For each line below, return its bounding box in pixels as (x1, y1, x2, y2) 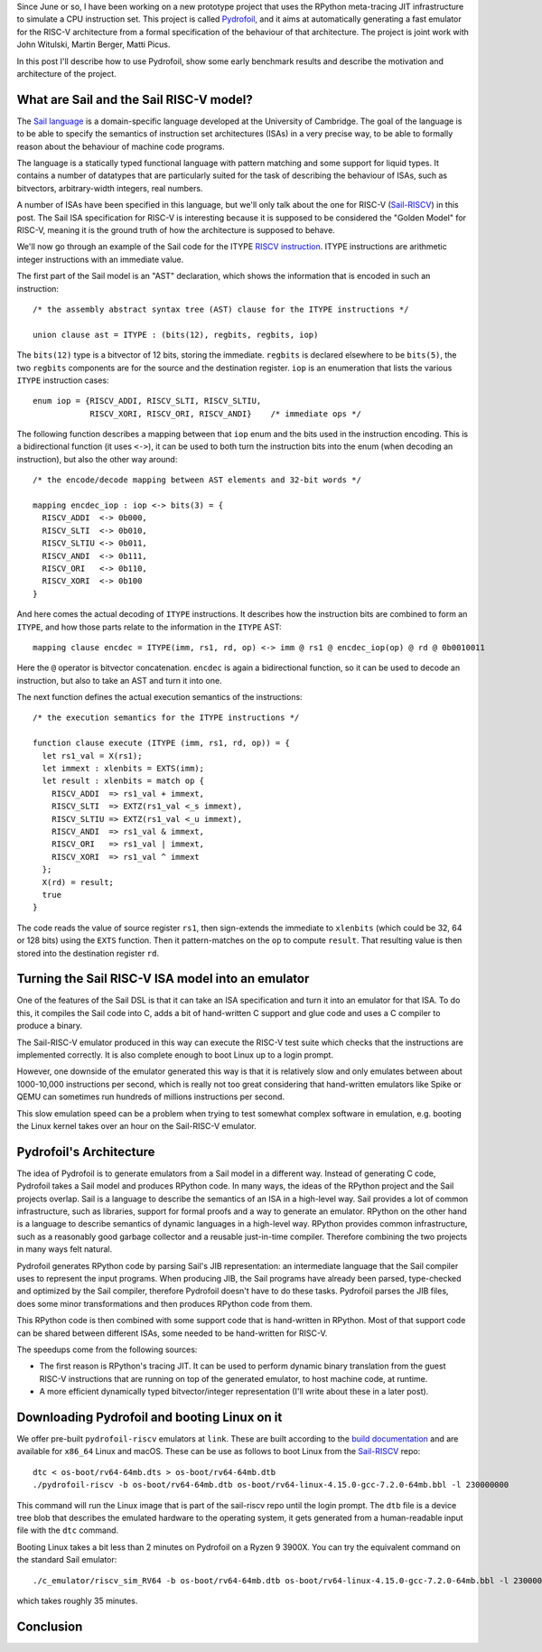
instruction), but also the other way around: (16, 453, 178, 464)
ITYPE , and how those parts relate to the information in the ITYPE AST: (16, 621, 282, 632)
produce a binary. (16, 1021, 83, 1031)
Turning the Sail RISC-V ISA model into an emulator (16, 971, 310, 986)
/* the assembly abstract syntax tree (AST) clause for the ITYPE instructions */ (33, 303, 409, 314)
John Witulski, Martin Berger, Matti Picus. (16, 39, 171, 50)
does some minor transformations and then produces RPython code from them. (16, 1298, 313, 1309)
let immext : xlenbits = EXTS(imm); (42, 763, 205, 774)
